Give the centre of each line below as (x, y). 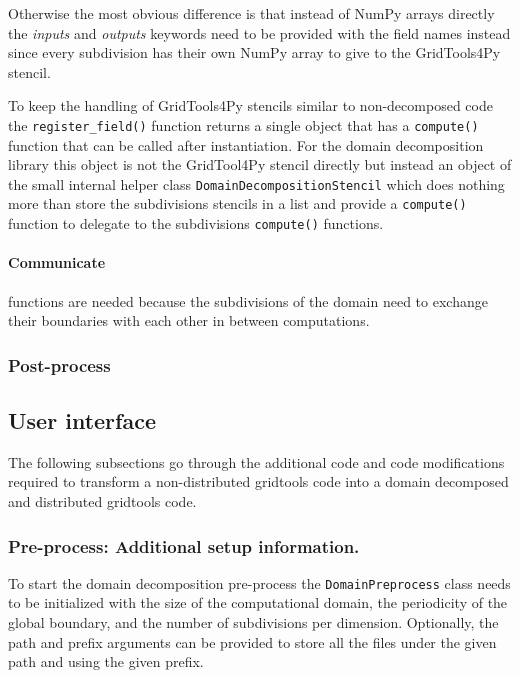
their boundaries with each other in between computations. (189, 320)
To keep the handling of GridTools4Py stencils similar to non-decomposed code (250, 105)
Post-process (59, 364)
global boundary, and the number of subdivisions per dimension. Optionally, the (253, 622)
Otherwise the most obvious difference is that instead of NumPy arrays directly (251, 13)
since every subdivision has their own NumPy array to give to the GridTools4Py (254, 52)
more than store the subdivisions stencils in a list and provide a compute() (237, 203)
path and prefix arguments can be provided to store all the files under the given (252, 641)
